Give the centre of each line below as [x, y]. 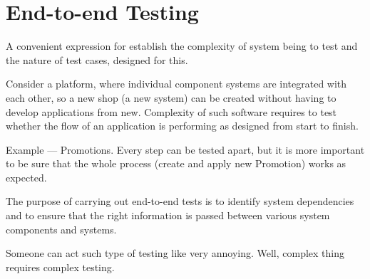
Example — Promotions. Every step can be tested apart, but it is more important [185, 149]
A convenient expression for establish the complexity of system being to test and [182, 46]
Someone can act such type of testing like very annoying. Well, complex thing [175, 253]
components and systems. [61, 229]
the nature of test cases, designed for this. [97, 59]
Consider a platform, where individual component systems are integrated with [176, 84]
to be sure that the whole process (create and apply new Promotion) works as [176, 163]
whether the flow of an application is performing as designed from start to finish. [182, 126]
